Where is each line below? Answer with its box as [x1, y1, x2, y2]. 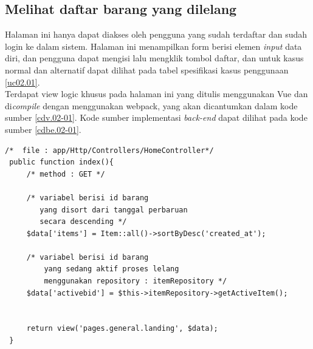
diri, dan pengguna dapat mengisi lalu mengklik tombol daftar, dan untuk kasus [5, 52, 304, 64]
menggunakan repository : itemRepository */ [44, 277, 227, 286]
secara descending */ [40, 217, 127, 226]
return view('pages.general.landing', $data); [26, 324, 218, 333]
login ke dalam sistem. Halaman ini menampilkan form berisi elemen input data [5, 39, 302, 52]
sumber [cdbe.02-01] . [5, 123, 81, 135]
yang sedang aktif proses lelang [44, 265, 179, 274]
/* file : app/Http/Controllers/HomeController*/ [5, 146, 214, 155]
